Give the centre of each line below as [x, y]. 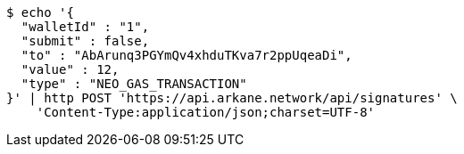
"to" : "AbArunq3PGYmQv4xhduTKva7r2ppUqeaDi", [186, 55]
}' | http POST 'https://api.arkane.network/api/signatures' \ [232, 98]
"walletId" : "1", [85, 27]
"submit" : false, [85, 41]
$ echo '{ [40, 12]
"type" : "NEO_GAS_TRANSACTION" [134, 84]
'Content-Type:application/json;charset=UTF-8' [206, 112]
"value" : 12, [70, 69]
